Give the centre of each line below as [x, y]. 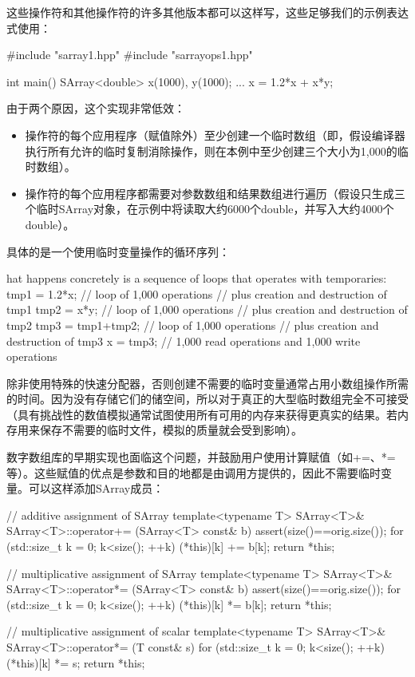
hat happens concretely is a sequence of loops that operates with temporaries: [197, 278]
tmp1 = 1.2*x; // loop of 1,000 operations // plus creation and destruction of [197, 293]
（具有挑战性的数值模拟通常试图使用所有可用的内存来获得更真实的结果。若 [202, 414]
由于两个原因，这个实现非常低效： [96, 108]
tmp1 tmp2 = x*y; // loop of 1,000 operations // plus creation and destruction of [207, 309]
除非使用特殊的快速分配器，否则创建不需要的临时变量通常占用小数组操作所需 [207, 383]
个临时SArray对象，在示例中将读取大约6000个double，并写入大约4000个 [209, 209]
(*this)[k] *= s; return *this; [76, 662]
